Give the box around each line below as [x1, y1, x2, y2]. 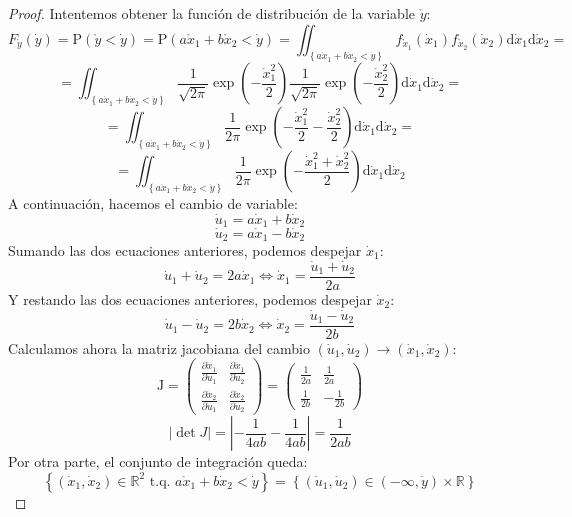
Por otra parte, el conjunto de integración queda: [8, 451, 308, 472]
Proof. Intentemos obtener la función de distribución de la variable [8, 3, 416, 23]
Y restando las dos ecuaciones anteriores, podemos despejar [8, 288, 372, 309]
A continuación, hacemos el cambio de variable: [8, 193, 298, 214]
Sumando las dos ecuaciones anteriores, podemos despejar [8, 239, 362, 260]
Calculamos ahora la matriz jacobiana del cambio [8, 337, 310, 358]
